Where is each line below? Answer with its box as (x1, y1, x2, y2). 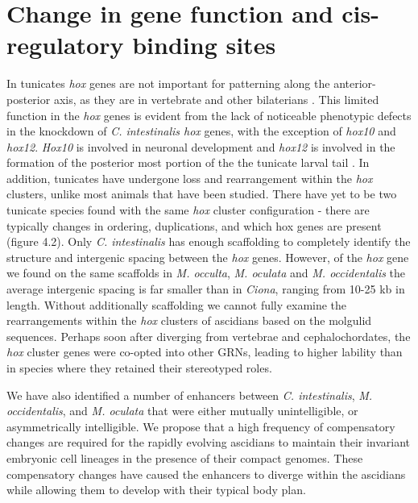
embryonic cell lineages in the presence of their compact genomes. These (6, 449, 363, 466)
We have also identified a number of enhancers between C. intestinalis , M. (6, 386, 373, 403)
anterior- (333, 75, 376, 92)
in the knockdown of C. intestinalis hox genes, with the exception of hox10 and (6, 123, 396, 139)
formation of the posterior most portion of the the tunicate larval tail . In (6, 154, 370, 171)
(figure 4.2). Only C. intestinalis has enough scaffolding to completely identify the (6, 233, 411, 250)
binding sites (132, 28, 276, 61)
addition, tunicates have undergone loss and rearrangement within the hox (6, 169, 373, 186)
